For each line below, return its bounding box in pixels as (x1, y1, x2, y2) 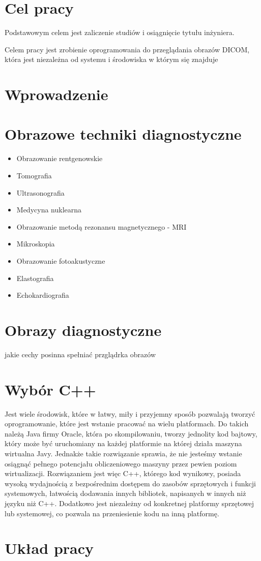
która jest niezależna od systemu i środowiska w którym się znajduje (5, 54, 218, 65)
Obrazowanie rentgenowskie (16, 153, 103, 164)
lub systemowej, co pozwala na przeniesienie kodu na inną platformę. (5, 508, 219, 518)
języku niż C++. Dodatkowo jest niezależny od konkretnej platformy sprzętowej (5, 497, 254, 508)
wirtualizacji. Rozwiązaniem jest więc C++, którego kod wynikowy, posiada (5, 468, 241, 479)
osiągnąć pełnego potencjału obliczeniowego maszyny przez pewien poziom (5, 458, 237, 469)
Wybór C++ (5, 379, 96, 399)
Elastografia (16, 272, 54, 283)
